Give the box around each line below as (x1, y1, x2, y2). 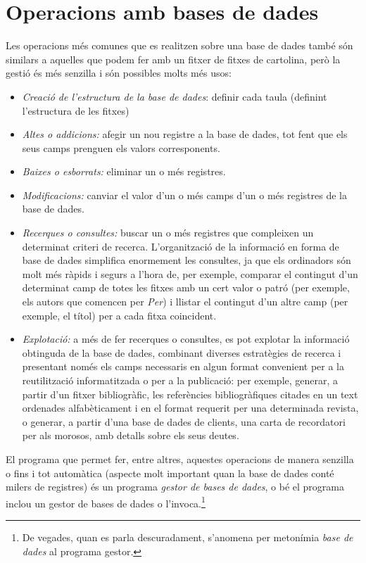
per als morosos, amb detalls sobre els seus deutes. (22, 428, 239, 443)
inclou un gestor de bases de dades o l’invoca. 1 (6, 493, 206, 510)
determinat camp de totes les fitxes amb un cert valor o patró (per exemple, (22, 280, 350, 295)
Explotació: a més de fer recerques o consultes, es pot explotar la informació (22, 331, 350, 346)
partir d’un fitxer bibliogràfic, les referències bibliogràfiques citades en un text (22, 386, 358, 401)
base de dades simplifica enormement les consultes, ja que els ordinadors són (22, 253, 351, 267)
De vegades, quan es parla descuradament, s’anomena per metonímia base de (22, 530, 353, 544)
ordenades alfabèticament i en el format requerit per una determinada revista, (22, 400, 359, 415)
